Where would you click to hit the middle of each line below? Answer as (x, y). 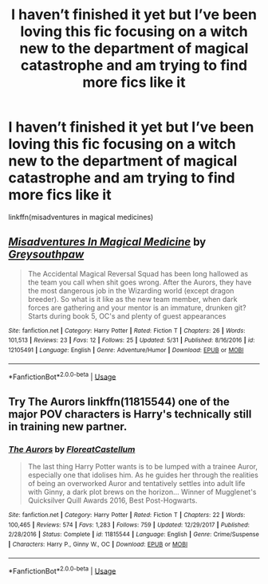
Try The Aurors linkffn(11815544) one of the (119, 401)
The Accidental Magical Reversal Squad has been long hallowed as (138, 273)
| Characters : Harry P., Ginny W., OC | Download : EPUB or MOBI (98, 545)
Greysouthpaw (46, 255)
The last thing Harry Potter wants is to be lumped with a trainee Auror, (142, 467)
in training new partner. (68, 427)
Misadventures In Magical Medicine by (107, 242)
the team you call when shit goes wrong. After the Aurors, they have (140, 282)
